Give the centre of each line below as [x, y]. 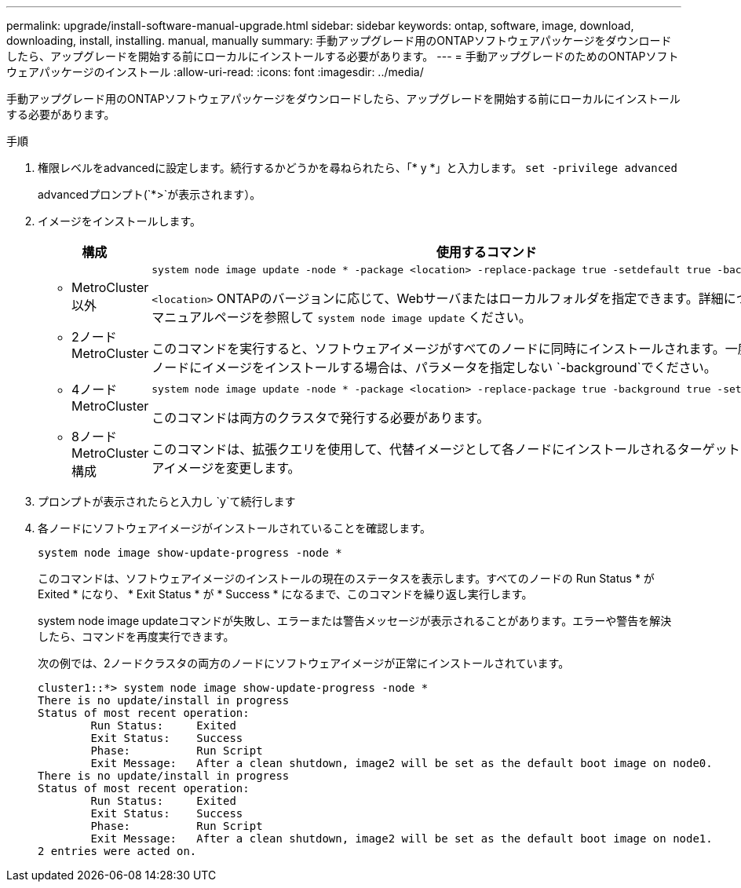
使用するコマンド [486, 252]
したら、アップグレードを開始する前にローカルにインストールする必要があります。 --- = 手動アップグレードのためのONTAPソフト [343, 56]
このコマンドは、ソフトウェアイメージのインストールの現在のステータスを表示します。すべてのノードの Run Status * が [346, 578]
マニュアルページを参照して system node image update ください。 [341, 317]
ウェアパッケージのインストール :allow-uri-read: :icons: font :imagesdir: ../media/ [215, 72]
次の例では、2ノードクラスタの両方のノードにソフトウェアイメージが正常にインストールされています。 [304, 663]
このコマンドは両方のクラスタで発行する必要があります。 [321, 417]
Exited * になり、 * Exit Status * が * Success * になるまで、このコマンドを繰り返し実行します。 [285, 594]
